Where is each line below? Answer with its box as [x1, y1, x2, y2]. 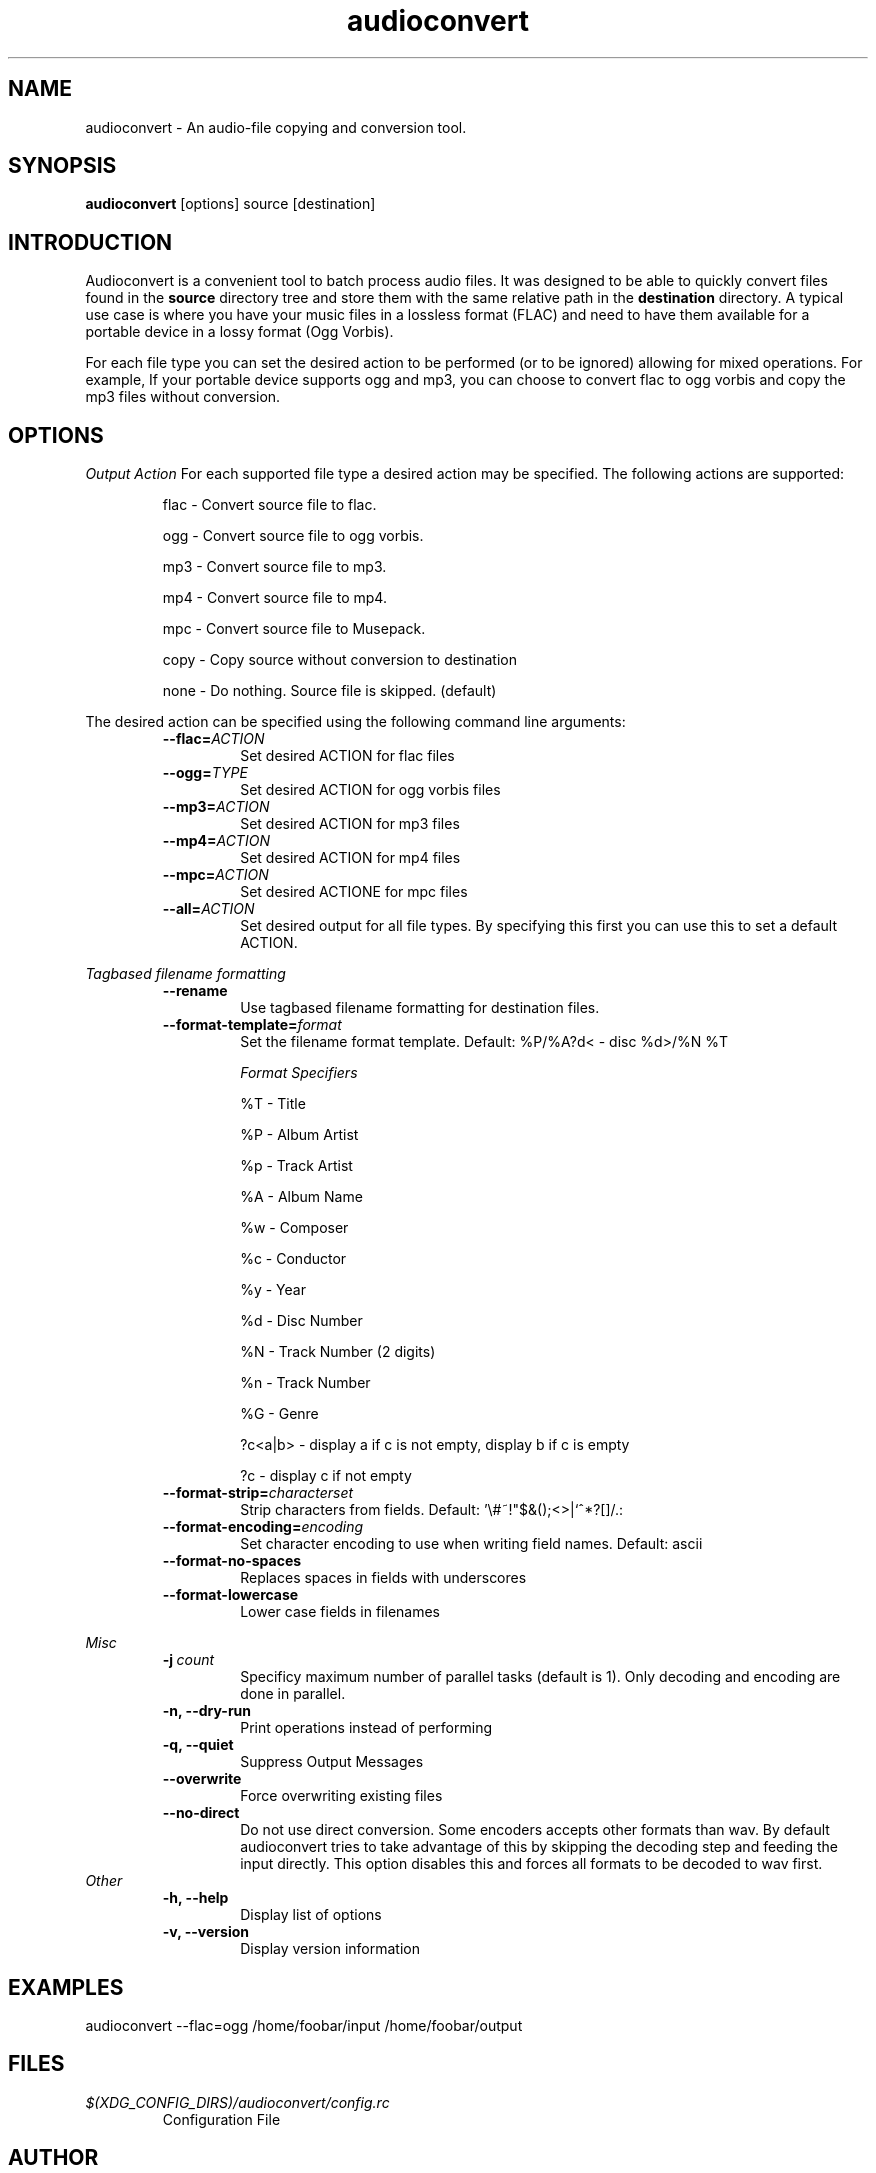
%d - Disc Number [240, 1312, 363, 1330]
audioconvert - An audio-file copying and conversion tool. [85, 118, 467, 136]
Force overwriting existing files [240, 1787, 443, 1805]
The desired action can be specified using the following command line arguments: [85, 713, 626, 731]
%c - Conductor [240, 1250, 347, 1268]
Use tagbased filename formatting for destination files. [240, 999, 600, 1017]
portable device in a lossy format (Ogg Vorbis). [85, 323, 394, 341]
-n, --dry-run [162, 1702, 252, 1720]
